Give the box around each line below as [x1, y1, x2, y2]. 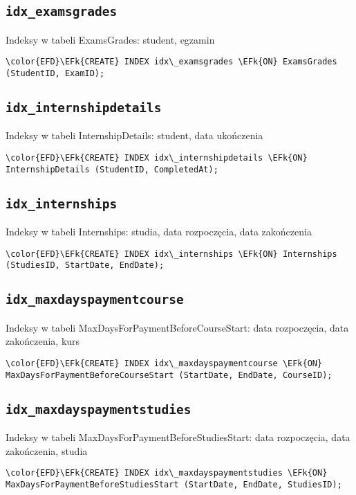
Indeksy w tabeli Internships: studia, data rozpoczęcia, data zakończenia [6, 224, 312, 239]
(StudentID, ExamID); [6, 69, 105, 79]
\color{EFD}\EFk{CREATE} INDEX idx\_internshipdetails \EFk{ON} [6, 153, 308, 163]
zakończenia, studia [6, 443, 88, 458]
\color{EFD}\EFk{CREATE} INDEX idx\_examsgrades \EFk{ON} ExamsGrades [6, 57, 337, 67]
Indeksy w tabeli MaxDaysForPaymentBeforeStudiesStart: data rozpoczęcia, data [6, 430, 350, 444]
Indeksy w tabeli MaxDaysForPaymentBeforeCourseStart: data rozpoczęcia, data [6, 320, 349, 334]
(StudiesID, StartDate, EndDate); [6, 260, 165, 271]
